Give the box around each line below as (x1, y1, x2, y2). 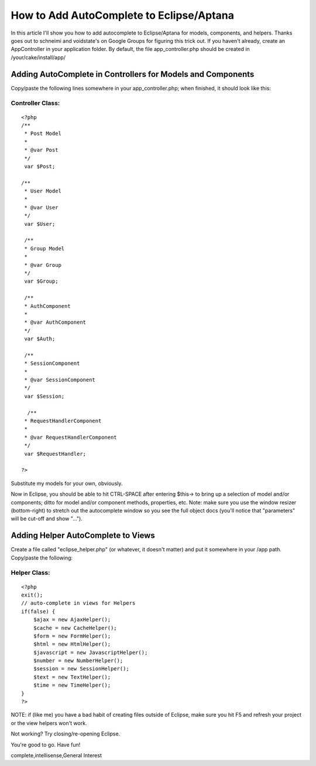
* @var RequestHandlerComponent (24, 434, 117, 440)
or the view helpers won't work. (11, 719, 87, 727)
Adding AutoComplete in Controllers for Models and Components (11, 69, 255, 79)
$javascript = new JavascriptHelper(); (33, 649, 148, 656)
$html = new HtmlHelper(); (33, 641, 111, 648)
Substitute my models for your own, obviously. (11, 480, 123, 487)
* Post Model (24, 130, 61, 137)
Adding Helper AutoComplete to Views (11, 531, 155, 541)
